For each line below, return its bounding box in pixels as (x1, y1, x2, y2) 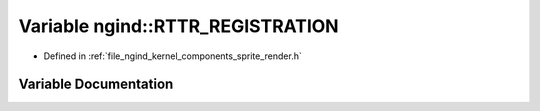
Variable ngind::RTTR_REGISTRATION (18, 15, 339, 37)
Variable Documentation (18, 76, 174, 93)
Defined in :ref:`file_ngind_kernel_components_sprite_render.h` (43, 50, 302, 62)
